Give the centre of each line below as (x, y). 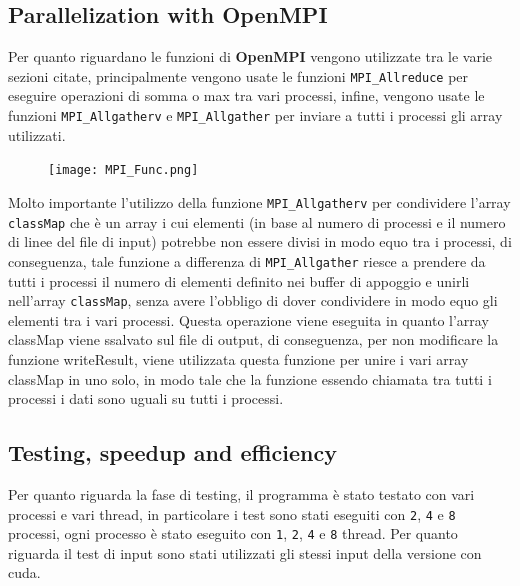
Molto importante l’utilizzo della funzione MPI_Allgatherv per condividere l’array (259, 201)
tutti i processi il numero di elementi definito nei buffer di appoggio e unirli (239, 280)
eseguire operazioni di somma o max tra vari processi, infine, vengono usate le (246, 95)
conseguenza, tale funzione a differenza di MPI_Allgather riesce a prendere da (247, 260)
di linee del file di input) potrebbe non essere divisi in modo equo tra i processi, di (260, 241)
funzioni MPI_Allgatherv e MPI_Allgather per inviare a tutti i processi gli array (255, 115)
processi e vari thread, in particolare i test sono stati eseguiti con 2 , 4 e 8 (232, 513)
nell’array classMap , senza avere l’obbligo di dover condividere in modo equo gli (253, 300)
